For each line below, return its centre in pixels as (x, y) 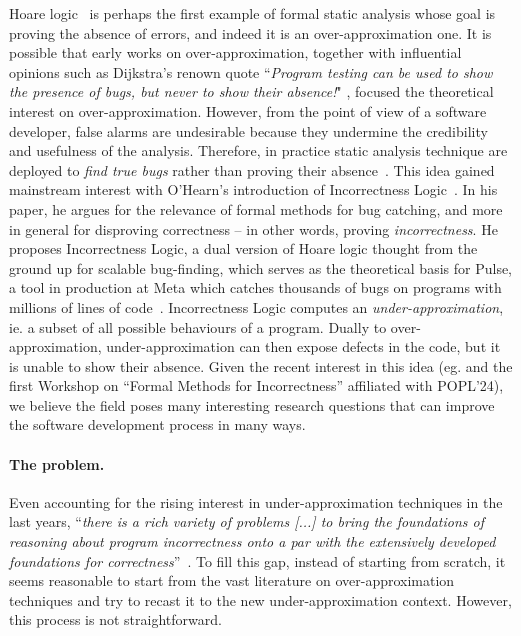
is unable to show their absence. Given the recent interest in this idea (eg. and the (261, 365)
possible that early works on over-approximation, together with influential (235, 52)
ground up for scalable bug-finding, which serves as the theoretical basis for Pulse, (261, 267)
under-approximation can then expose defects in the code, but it (303, 346)
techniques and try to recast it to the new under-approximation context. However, (260, 599)
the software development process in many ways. (157, 424)
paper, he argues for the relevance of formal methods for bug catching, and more (256, 208)
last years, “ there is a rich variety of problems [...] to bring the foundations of (246, 521)
